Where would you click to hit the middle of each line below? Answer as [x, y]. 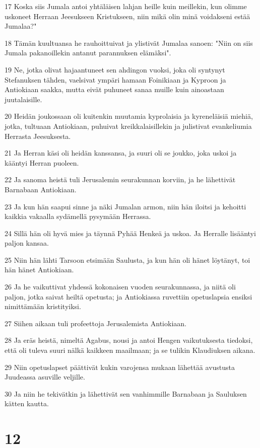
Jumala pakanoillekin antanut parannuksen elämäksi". [88, 53]
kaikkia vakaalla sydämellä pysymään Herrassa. [78, 216]
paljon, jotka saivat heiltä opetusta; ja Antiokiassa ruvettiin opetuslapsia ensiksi [128, 296]
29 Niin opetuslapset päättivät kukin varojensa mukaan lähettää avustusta [120, 367]
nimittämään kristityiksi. [43, 306]
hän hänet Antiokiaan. [39, 270]
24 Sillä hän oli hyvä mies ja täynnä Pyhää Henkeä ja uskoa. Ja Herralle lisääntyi [130, 233]
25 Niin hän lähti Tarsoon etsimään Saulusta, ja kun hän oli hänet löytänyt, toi [127, 259]
